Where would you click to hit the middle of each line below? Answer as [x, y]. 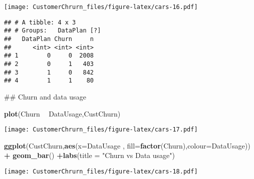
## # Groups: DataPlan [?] [53, 31]
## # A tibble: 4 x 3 [40, 22]
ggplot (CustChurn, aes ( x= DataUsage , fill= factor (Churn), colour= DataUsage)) [127, 145]
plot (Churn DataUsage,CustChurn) [62, 113]
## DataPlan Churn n [49, 39]
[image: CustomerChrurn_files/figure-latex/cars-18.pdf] [101, 171]
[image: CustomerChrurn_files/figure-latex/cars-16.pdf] [101, 7]
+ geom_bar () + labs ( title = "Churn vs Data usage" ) [89, 155]
